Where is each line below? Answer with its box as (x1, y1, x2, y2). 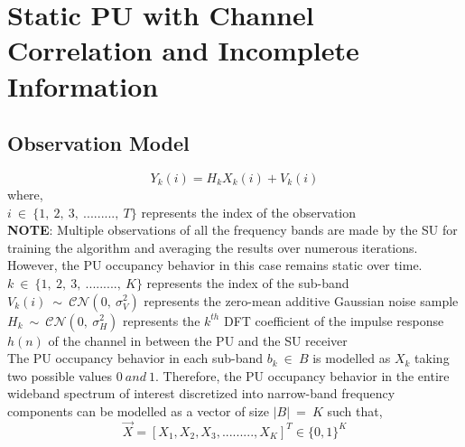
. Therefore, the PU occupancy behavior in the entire (155, 366, 450, 385)
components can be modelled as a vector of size (7, 401, 269, 420)
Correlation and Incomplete (7, 32, 359, 69)
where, (7, 184, 43, 203)
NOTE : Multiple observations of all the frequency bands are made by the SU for (7, 220, 458, 239)
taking (414, 349, 450, 368)
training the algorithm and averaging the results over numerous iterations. (7, 237, 418, 256)
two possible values (7, 366, 113, 385)
